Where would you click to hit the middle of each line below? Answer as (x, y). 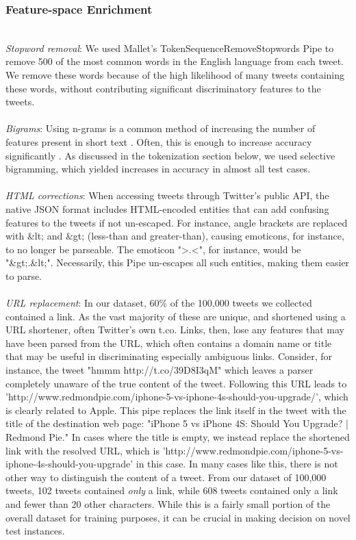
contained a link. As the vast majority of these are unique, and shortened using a (176, 316)
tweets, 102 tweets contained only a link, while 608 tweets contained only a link (172, 490)
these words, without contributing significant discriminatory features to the (163, 88)
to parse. (24, 275)
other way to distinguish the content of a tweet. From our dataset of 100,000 (166, 477)
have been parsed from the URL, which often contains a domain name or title (169, 343)
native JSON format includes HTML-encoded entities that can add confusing (167, 208)
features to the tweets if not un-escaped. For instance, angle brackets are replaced (177, 222)
